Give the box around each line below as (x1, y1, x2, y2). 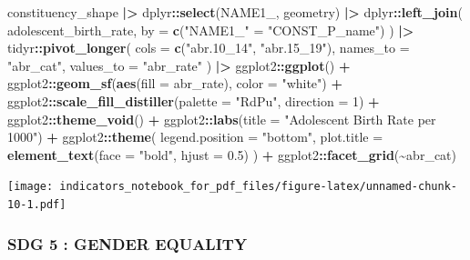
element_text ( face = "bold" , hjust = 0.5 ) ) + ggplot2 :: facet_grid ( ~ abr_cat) (7, 145, 456, 164)
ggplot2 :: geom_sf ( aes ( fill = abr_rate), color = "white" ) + (7, 74, 342, 93)
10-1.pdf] (7, 198, 66, 211)
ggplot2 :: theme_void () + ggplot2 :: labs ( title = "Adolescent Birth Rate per (7, 109, 436, 128)
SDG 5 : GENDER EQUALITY (7, 232, 248, 255)
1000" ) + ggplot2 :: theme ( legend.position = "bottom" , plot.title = (7, 127, 383, 146)
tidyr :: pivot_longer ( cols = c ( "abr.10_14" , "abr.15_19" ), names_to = (7, 38, 410, 57)
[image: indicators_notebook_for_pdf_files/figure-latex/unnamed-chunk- (7, 180, 457, 194)
